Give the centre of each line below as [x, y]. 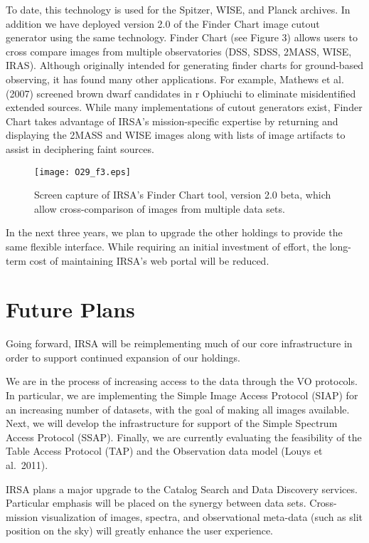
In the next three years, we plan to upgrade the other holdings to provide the [174, 232]
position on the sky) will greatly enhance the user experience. [140, 531]
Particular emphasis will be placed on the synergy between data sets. [156, 503]
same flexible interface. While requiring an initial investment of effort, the [166, 246]
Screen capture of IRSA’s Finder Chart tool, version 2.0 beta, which [183, 195]
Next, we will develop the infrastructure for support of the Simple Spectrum [172, 423]
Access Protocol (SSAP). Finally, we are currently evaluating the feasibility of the [184, 437]
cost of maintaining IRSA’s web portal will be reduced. [149, 260]
